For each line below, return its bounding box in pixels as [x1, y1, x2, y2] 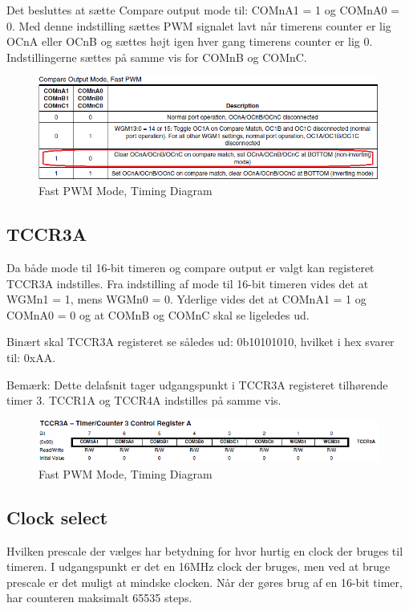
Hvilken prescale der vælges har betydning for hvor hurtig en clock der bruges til [6, 542, 403, 559]
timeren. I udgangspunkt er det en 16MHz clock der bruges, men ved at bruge [6, 558, 391, 575]
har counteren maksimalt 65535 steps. [6, 589, 192, 606]
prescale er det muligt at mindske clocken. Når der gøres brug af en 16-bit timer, [6, 573, 403, 590]
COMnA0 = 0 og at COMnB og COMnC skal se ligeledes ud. [6, 306, 310, 323]
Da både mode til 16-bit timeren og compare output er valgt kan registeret [6, 259, 375, 276]
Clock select [6, 504, 108, 529]
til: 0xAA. [6, 349, 56, 366]
